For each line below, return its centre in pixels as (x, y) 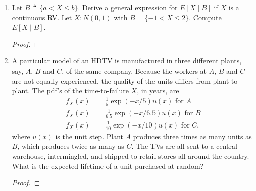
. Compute (205, 17)
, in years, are (158, 90)
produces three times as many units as (192, 136)
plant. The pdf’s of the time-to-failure (70, 90)
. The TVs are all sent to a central (184, 146)
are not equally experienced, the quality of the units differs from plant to (125, 80)
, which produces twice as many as (71, 146)
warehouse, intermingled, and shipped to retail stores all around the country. (131, 156)
